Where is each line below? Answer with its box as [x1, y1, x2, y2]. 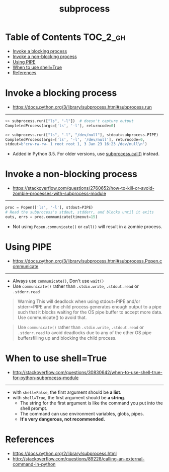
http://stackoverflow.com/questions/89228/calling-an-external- [12, 455, 145, 462]
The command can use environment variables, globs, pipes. [20, 410, 144, 416]
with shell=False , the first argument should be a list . [12, 389, 122, 395]
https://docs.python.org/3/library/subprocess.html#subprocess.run [12, 104, 152, 110]
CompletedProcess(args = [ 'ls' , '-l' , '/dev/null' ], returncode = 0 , [5, 137, 145, 142]
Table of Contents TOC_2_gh [5, 31, 126, 43]
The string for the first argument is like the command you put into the [20, 400, 163, 406]
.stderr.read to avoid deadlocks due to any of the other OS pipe [17, 329, 152, 336]
